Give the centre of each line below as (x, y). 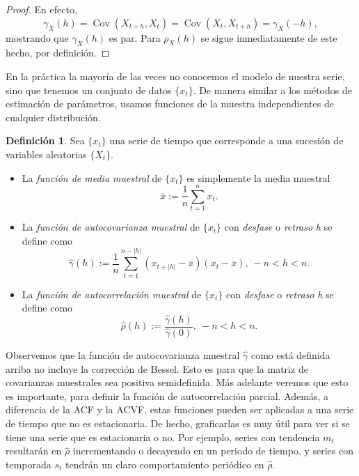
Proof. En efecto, (41, 9)
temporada (29, 464)
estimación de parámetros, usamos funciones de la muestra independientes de (170, 103)
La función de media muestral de (92, 177)
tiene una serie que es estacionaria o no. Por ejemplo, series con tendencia (163, 437)
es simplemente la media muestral (258, 177)
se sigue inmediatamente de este (269, 37)
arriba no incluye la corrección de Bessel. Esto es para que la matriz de (157, 368)
